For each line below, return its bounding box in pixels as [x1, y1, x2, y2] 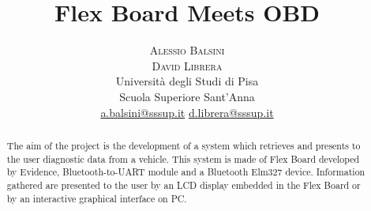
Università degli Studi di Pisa [115, 73, 259, 89]
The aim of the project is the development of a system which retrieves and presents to [6, 138, 361, 152]
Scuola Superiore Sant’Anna [119, 88, 255, 104]
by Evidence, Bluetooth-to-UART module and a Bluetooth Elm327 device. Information [6, 165, 365, 179]
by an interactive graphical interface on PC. [6, 191, 187, 205]
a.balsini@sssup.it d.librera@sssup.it [100, 104, 274, 120]
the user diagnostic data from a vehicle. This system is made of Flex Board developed [6, 152, 360, 165]
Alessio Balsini [149, 42, 225, 58]
